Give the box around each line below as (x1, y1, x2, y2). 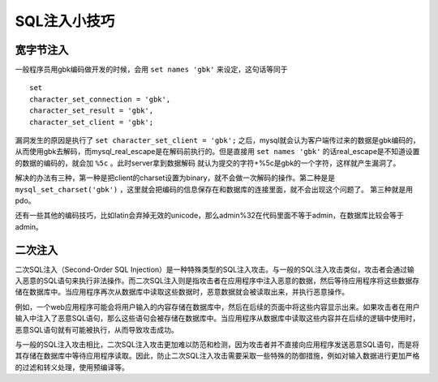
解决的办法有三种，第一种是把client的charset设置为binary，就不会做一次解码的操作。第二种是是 (15, 173, 336, 182)
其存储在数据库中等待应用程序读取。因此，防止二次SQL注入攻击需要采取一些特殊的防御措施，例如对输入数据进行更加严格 (15, 351, 420, 361)
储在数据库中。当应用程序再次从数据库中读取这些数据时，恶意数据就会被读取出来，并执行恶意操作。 (15, 287, 349, 297)
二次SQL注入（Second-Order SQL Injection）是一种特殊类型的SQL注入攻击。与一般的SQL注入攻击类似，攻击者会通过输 (15, 264, 415, 274)
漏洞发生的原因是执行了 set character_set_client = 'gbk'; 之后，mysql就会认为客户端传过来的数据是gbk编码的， (15, 135, 421, 145)
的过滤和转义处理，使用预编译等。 (15, 362, 129, 372)
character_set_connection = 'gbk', (29, 94, 171, 104)
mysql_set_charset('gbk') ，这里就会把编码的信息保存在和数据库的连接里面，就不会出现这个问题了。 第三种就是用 (15, 184, 414, 194)
